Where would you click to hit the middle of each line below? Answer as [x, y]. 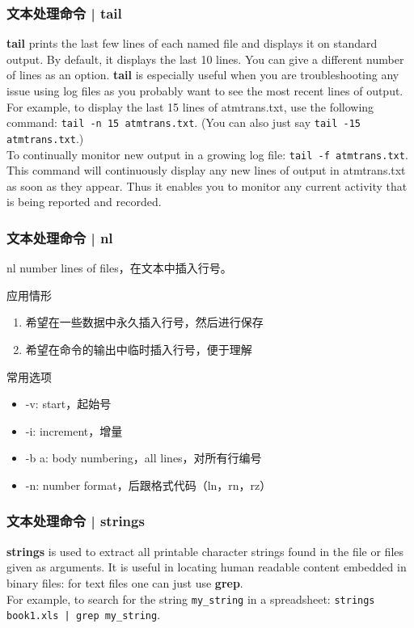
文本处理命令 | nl [60, 237]
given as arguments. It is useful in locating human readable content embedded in [207, 567]
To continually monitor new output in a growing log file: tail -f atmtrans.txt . [207, 154]
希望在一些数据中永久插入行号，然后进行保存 [144, 322]
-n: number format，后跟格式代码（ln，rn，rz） [148, 485]
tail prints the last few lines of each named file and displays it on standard [192, 43]
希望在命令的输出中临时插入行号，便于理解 [139, 349]
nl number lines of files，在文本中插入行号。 [119, 268]
